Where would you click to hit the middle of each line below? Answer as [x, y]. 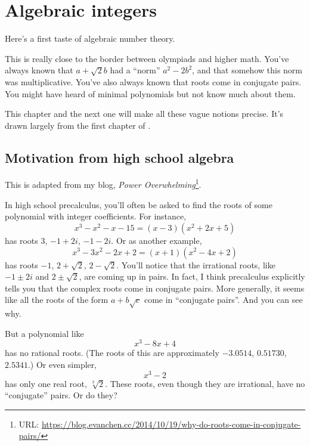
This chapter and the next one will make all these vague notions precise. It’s [144, 114]
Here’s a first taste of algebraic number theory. [90, 38]
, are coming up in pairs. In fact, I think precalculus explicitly [192, 276]
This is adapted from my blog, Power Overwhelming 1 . [103, 184]
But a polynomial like [44, 333]
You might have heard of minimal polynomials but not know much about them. [150, 93]
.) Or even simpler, [62, 364]
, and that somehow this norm [247, 70]
